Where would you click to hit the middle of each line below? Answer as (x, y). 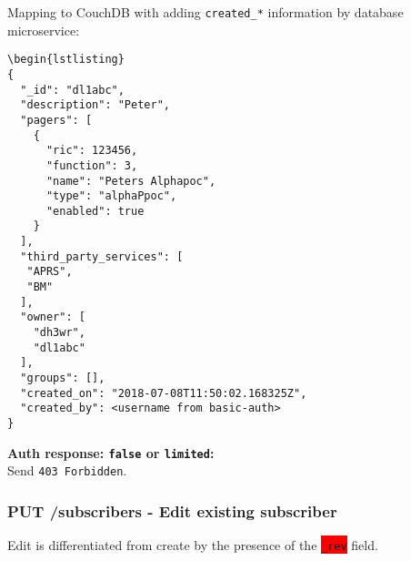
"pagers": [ (56, 120)
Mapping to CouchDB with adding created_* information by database (205, 12)
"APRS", (50, 272)
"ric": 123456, (92, 151)
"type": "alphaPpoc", (111, 196)
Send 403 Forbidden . (67, 470)
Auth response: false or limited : (111, 452)
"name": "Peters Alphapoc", (131, 181)
